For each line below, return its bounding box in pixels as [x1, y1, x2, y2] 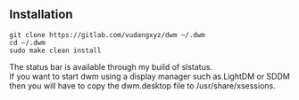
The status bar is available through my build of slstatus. [9, 61, 212, 72]
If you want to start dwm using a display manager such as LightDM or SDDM [9, 71, 290, 81]
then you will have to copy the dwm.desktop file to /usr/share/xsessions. [9, 80, 276, 91]
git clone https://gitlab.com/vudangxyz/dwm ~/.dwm [9, 30, 205, 39]
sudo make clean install [9, 46, 102, 55]
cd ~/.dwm [9, 38, 46, 47]
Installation [9, 7, 73, 22]
